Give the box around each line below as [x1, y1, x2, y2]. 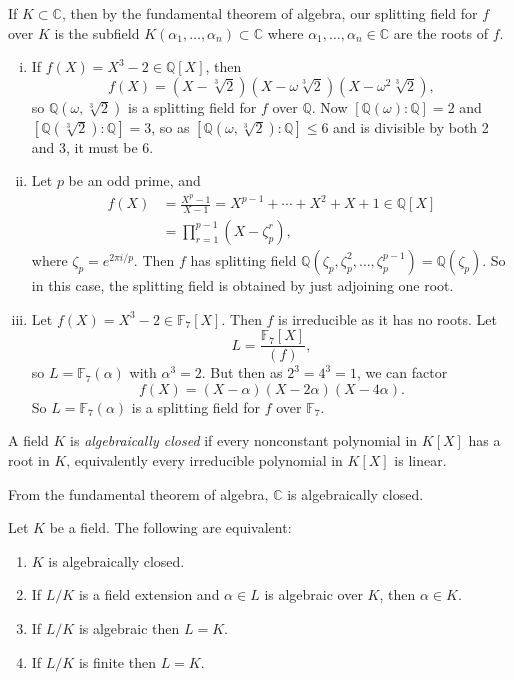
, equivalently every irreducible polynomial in [66, 449, 343, 470]
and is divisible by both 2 [333, 116, 489, 137]
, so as [151, 116, 190, 137]
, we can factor [356, 362, 448, 383]
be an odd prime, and [68, 170, 201, 191]
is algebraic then [78, 617, 180, 638]
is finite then [78, 651, 156, 672]
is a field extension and [78, 584, 220, 605]
